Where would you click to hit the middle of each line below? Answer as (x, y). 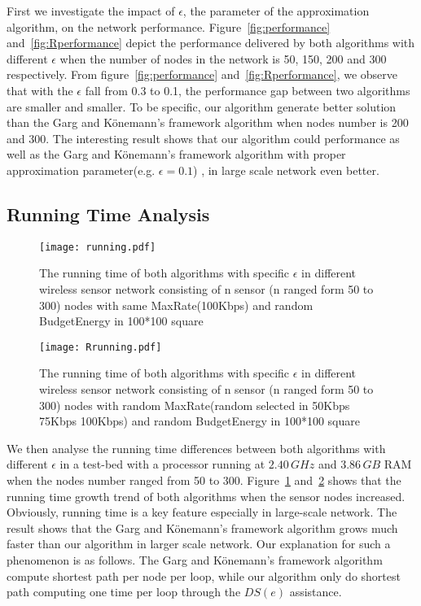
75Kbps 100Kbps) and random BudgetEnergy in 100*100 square (200, 421)
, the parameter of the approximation (276, 11)
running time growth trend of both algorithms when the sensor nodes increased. (206, 496)
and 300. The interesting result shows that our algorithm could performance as (203, 138)
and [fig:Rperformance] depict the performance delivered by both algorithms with (211, 43)
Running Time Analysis (108, 214)
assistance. (316, 592)
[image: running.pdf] (98, 247)
